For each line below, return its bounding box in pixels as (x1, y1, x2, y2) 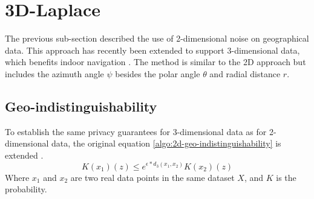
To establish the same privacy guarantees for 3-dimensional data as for (5, 125, 267, 137)
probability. (5, 183, 47, 195)
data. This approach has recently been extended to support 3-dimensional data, (5, 43, 300, 56)
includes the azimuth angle (5, 67, 104, 80)
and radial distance (209, 67, 281, 80)
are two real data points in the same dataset (70, 171, 235, 183)
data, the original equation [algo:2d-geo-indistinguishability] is (51, 137, 281, 150)
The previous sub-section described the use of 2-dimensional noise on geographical (5, 32, 309, 45)
